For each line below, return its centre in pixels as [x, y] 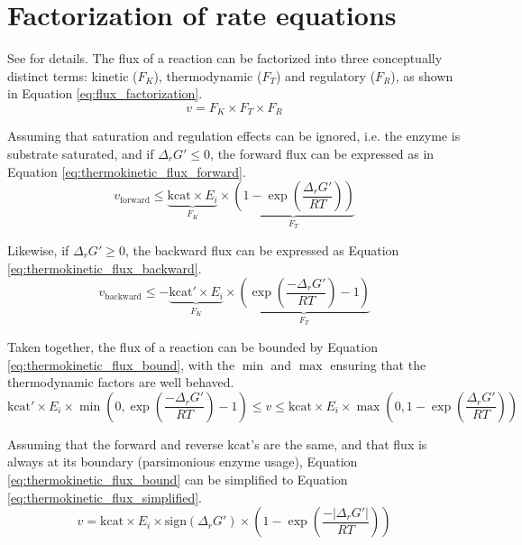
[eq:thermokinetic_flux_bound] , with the [121, 364]
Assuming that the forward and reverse [115, 443]
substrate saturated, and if [81, 153]
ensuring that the [378, 364]
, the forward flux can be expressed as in [322, 153]
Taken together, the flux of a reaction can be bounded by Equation [192, 347]
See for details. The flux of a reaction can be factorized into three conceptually [225, 58]
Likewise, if [38, 249]
